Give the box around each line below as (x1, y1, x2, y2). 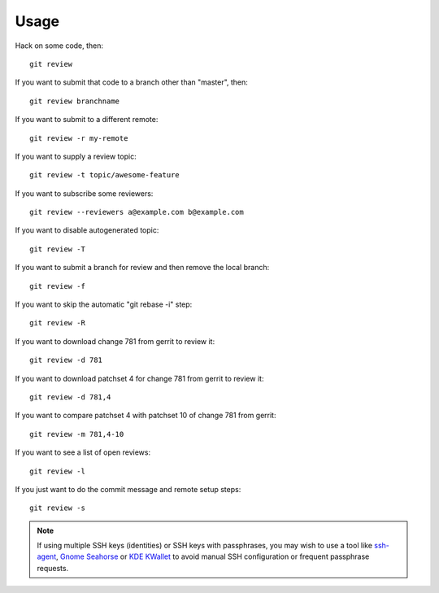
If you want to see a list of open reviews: (15, 447, 150, 457)
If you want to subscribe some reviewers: (15, 188, 154, 198)
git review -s (29, 504, 85, 512)
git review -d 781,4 (29, 392, 111, 402)
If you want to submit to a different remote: (15, 115, 159, 124)
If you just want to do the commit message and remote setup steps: (15, 484, 241, 494)
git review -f (29, 281, 85, 290)
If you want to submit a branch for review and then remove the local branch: (15, 263, 270, 273)
